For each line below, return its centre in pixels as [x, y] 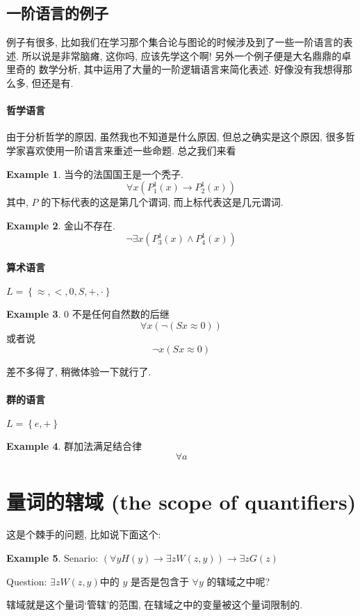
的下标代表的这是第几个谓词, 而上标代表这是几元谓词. [162, 202]
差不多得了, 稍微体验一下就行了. [79, 372]
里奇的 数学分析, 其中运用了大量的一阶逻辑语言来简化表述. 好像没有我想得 [174, 69]
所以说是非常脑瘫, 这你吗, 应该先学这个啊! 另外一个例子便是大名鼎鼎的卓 [187, 55]
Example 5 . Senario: [52, 558]
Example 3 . [34, 314]
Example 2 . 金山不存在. [61, 225]
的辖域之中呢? [238, 581]
